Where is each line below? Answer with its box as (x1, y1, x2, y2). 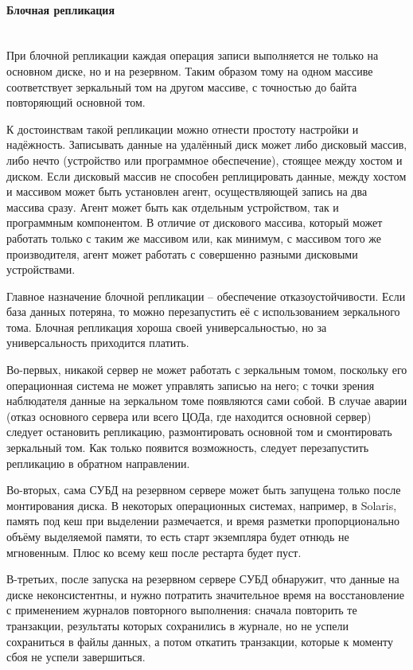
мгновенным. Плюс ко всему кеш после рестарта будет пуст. (6, 543, 302, 560)
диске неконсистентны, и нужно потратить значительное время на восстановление (6, 586, 404, 602)
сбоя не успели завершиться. (6, 649, 146, 665)
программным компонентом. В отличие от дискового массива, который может (6, 214, 383, 231)
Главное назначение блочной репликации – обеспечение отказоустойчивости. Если (6, 287, 406, 304)
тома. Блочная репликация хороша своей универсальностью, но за (6, 318, 327, 335)
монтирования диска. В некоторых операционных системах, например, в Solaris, (6, 497, 397, 513)
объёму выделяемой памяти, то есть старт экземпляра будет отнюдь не (6, 528, 349, 545)
